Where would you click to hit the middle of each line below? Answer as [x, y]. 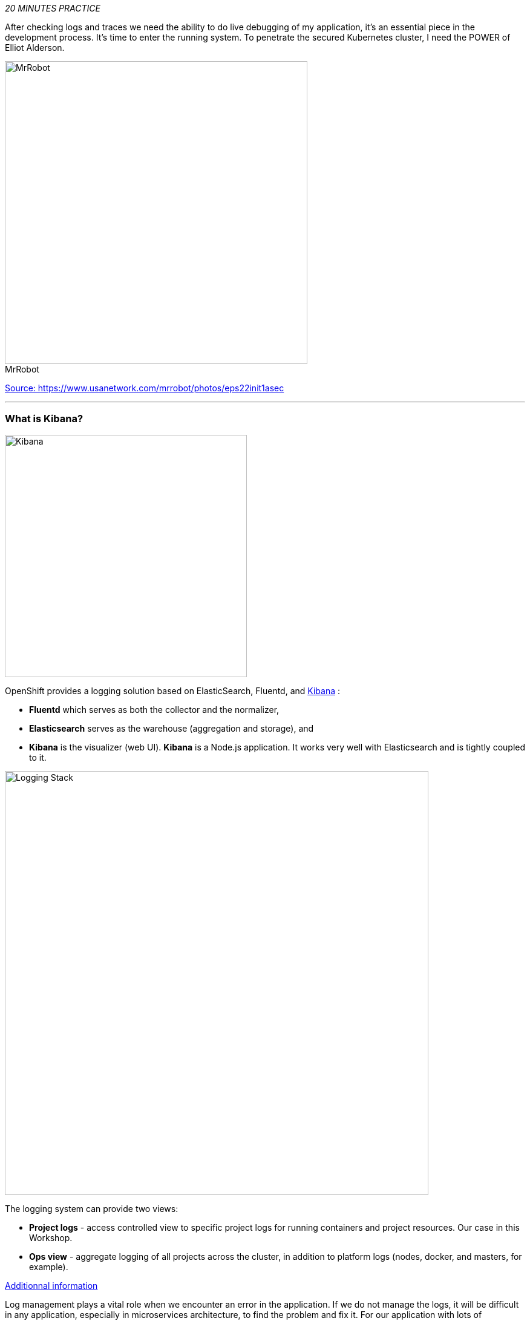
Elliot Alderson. [35, 48]
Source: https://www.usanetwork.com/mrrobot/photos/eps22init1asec [145, 388]
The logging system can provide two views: [92, 1208]
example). [49, 1266]
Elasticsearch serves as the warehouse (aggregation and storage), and [172, 728]
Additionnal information [51, 1285]
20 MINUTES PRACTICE [53, 8]
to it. [38, 757]
